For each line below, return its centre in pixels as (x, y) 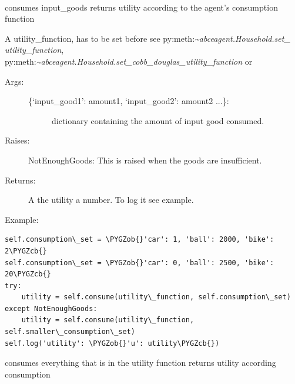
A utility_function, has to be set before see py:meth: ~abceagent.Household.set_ (147, 38)
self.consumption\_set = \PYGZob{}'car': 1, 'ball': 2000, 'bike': (140, 240)
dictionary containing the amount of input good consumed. (158, 120)
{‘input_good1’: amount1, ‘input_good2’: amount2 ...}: (129, 101)
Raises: (17, 140)
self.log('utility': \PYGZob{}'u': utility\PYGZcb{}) (112, 343)
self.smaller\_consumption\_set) (70, 332)
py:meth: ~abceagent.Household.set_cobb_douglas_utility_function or (129, 61)
